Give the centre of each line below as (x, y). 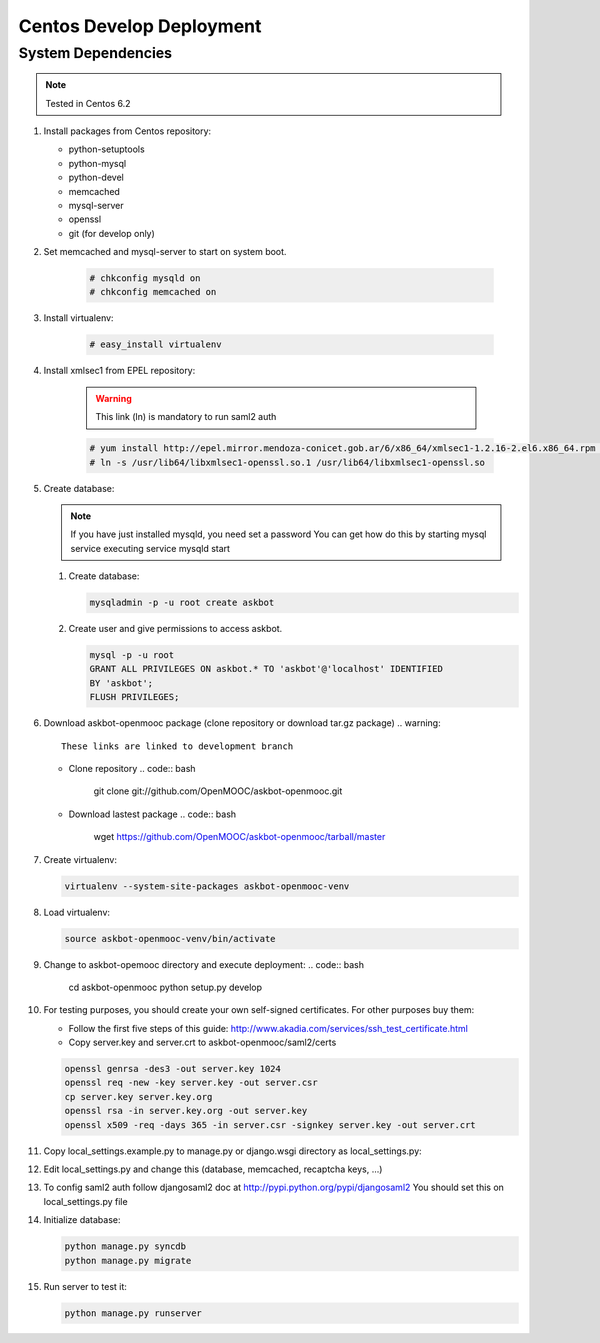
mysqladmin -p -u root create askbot (182, 603)
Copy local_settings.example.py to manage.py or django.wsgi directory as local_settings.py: (232, 1151)
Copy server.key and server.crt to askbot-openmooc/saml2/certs (202, 1042)
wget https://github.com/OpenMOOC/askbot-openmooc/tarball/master (239, 837)
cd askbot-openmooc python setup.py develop (165, 987)
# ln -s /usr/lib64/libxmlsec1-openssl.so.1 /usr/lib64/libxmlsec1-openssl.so (287, 462)
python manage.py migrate (128, 1260)
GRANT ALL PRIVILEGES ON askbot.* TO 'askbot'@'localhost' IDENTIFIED (266, 669)
